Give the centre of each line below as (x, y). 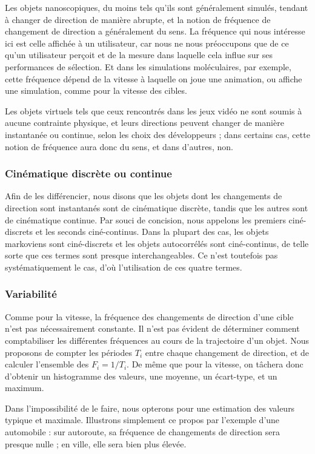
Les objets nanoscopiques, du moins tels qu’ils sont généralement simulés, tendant (157, 7)
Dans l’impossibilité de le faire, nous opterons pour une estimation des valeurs (150, 408)
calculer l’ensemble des (47, 364)
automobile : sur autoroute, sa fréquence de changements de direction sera (142, 432)
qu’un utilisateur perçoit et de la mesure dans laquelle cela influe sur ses (139, 55)
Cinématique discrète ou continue (88, 173)
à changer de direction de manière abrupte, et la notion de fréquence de (138, 19)
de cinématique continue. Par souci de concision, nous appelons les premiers (145, 219)
